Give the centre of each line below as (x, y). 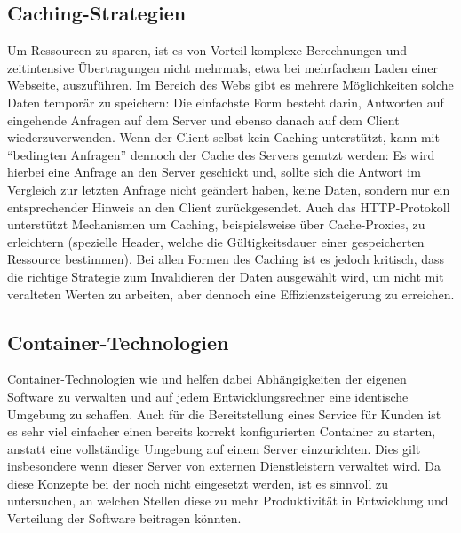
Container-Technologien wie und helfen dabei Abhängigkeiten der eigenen (207, 379)
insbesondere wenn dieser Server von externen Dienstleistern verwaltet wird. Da (224, 466)
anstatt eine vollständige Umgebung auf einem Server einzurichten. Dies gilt (214, 448)
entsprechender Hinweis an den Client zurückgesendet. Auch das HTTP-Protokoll (229, 207)
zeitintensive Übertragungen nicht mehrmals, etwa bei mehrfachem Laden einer (223, 67)
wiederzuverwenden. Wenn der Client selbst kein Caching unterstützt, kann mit (223, 137)
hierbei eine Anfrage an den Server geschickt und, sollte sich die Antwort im (214, 172)
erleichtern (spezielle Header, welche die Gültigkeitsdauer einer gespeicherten (216, 241)
